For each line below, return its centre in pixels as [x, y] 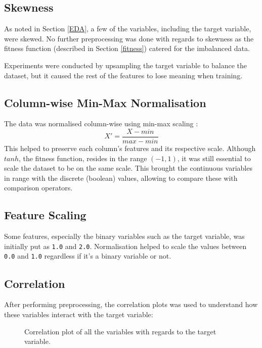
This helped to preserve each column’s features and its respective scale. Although [130, 148]
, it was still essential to [214, 158]
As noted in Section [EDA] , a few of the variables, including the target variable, [128, 29]
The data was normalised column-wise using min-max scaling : [101, 123]
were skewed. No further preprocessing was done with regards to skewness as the [129, 38]
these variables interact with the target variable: [79, 314]
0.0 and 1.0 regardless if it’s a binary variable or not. [88, 256]
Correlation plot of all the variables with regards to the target [120, 331]
